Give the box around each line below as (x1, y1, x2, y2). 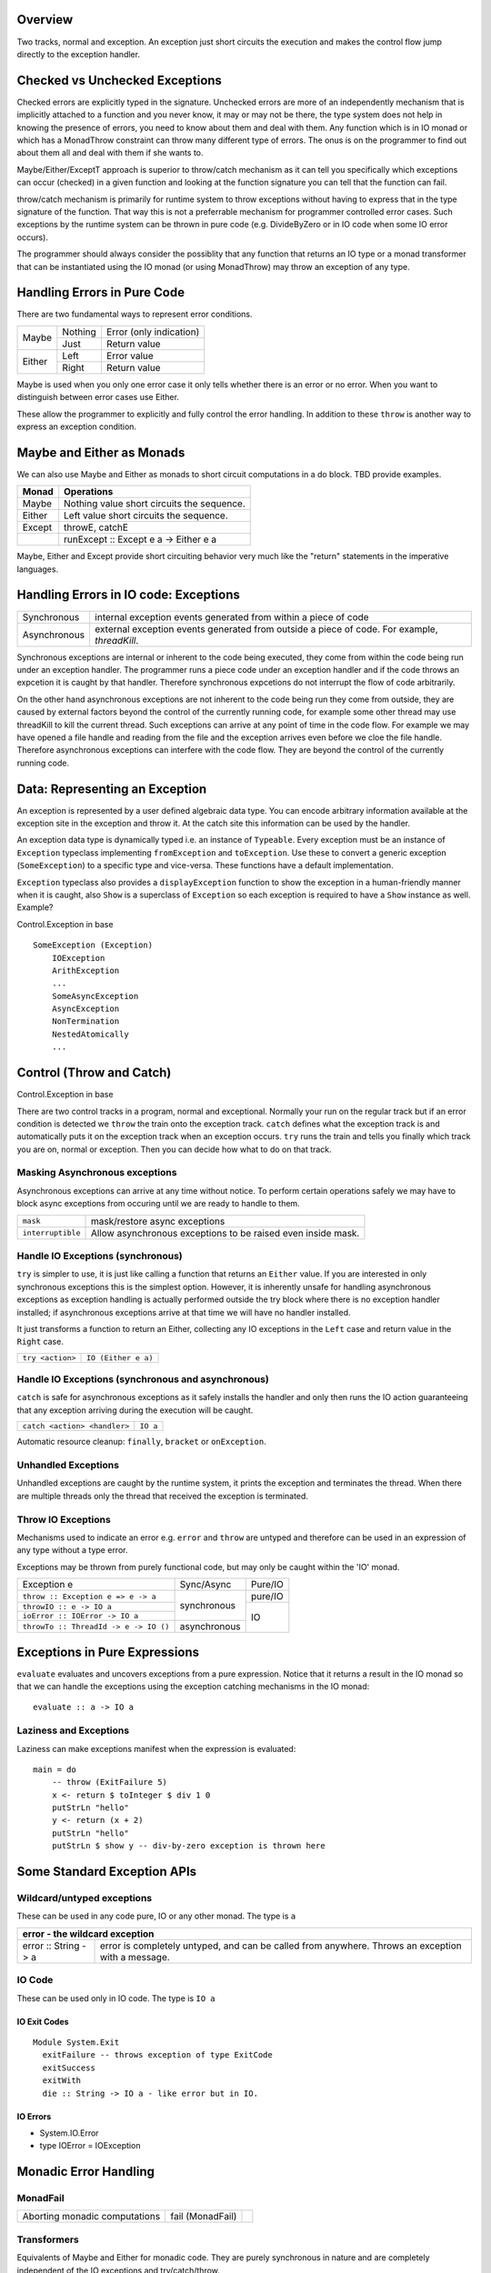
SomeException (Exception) (33, 940, 154, 950)
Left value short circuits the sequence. (64, 509, 229, 522)
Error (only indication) (105, 325, 200, 338)
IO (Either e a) (86, 1353, 154, 1363)
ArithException (51, 965, 120, 976)
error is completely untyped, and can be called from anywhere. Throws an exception (99, 1939, 463, 1952)
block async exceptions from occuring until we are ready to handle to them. (16, 1198, 300, 1209)
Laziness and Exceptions (16, 1724, 130, 1737)
